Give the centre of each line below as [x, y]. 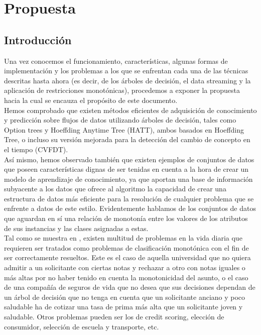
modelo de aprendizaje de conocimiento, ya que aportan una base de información [128, 179]
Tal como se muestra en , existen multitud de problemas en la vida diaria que [123, 238]
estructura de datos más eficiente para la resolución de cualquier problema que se [129, 198]
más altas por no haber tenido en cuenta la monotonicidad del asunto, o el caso [126, 277]
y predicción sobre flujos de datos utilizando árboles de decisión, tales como [120, 120]
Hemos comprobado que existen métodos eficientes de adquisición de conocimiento [130, 110]
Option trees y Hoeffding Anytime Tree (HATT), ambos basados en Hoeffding [124, 129]
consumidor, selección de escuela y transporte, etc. [82, 326]
